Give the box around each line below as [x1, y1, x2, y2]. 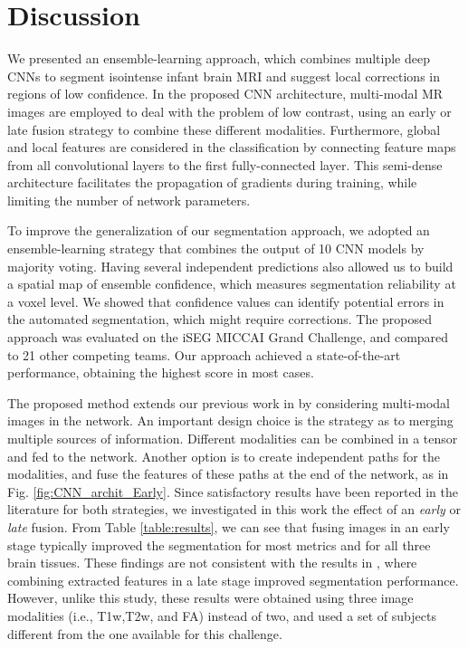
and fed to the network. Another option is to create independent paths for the [7, 446, 440, 465]
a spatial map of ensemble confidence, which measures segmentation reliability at [7, 274, 456, 293]
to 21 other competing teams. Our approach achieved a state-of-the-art [7, 345, 401, 364]
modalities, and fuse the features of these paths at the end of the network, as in [7, 464, 449, 483]
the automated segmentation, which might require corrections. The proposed [7, 310, 433, 329]
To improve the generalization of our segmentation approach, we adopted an [7, 221, 430, 240]
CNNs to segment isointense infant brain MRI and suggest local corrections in [7, 66, 440, 85]
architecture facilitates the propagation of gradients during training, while [7, 173, 417, 192]
